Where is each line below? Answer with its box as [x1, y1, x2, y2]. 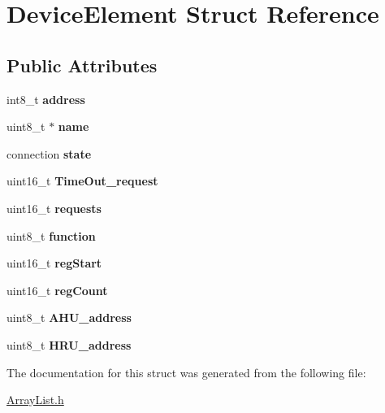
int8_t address [6, 90, 85, 107]
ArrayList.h [6, 391, 64, 408]
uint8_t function [6, 227, 96, 244]
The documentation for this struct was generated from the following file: [6, 363, 366, 380]
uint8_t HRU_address [6, 336, 132, 353]
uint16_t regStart [6, 254, 102, 272]
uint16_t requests [6, 199, 102, 216]
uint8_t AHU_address [6, 309, 132, 326]
